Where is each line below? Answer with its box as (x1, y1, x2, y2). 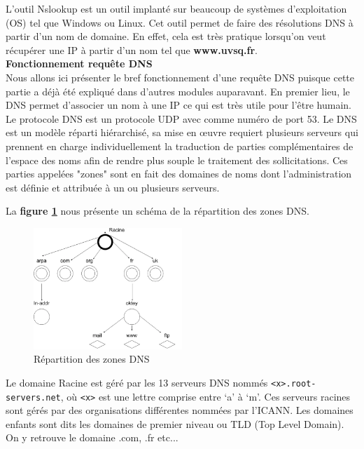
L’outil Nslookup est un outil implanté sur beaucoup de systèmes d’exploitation (6, 1, 347, 15)
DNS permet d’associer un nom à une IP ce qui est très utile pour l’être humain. (6, 98, 351, 112)
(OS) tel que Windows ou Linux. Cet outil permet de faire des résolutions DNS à (6, 15, 353, 29)
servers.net (6, 392, 61, 403)
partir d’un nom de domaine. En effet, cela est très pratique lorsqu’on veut (6, 29, 326, 43)
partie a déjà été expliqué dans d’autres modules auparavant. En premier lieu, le (6, 83, 350, 98)
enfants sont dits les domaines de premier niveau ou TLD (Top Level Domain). (6, 416, 344, 431)
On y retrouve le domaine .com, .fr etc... (6, 430, 178, 445)
